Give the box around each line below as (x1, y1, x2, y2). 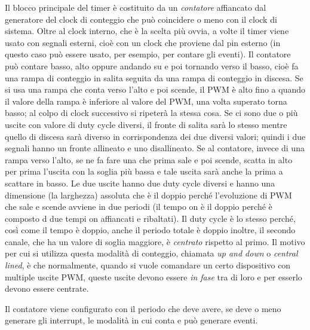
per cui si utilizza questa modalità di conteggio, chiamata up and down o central (5, 247, 298, 259)
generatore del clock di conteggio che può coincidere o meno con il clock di (5, 13, 277, 25)
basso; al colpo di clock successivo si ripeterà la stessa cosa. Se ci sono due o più (5, 106, 298, 119)
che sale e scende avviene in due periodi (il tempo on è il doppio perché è (5, 200, 272, 213)
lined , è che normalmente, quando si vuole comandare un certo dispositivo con (5, 259, 291, 271)
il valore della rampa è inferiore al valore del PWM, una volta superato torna (5, 94, 287, 107)
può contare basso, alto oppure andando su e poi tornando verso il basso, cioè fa (5, 59, 299, 72)
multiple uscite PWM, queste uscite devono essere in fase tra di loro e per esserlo (5, 270, 302, 283)
